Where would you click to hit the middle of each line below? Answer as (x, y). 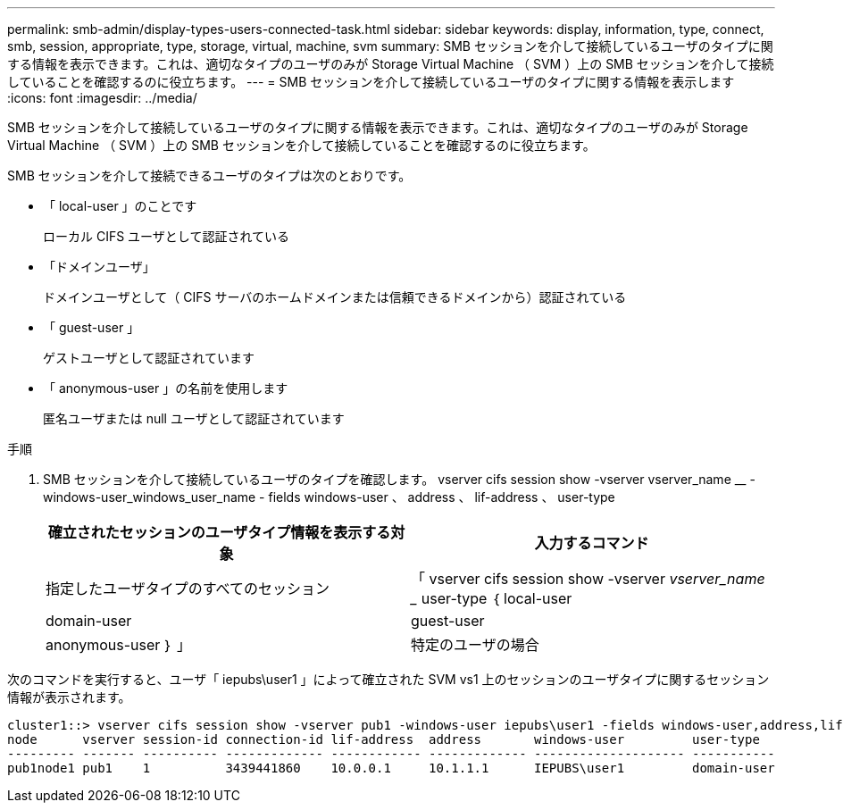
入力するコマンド (592, 543)
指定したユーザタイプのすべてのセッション (188, 589)
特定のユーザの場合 (475, 645)
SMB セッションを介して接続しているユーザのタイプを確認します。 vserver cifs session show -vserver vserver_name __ (395, 479)
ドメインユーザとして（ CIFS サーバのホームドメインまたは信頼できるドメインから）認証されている (335, 297)
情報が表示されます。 (69, 697)
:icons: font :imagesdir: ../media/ (102, 98)
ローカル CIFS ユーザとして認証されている (166, 236)
